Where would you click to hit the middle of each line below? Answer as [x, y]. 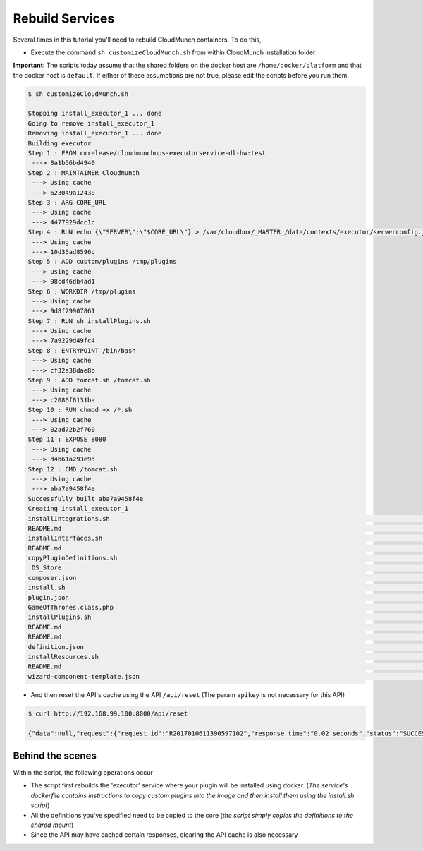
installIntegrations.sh [69, 518]
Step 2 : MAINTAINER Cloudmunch [84, 173]
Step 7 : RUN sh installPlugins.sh [89, 321]
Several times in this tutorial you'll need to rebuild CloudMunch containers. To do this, [137, 40]
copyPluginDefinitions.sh [73, 558]
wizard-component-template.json [84, 676]
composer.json [52, 578]
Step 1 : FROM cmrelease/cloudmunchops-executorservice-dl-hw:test [147, 153]
